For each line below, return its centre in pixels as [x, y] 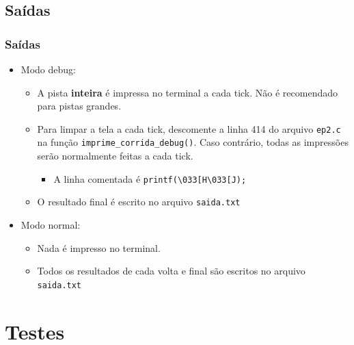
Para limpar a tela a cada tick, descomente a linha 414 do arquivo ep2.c [189, 128]
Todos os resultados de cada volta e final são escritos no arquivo [171, 271]
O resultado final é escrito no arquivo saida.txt [139, 202]
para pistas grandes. [79, 106]
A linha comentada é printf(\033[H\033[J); [150, 178]
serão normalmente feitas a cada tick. [115, 156]
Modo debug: [48, 69]
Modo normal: [51, 225]
